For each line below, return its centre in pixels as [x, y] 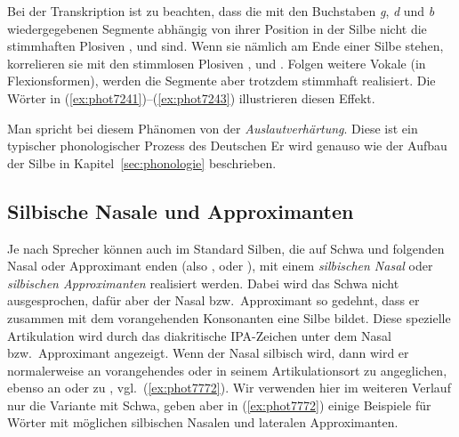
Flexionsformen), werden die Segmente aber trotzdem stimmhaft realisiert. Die [221, 81]
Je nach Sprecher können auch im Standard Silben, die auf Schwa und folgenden [226, 248]
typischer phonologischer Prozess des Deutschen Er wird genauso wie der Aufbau [227, 146]
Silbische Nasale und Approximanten [181, 210]
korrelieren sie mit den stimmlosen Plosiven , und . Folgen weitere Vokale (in [217, 63]
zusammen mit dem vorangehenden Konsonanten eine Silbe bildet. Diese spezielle [229, 317]
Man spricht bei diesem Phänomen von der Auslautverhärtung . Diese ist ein [213, 128]
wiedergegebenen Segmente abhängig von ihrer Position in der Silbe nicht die [217, 28]
